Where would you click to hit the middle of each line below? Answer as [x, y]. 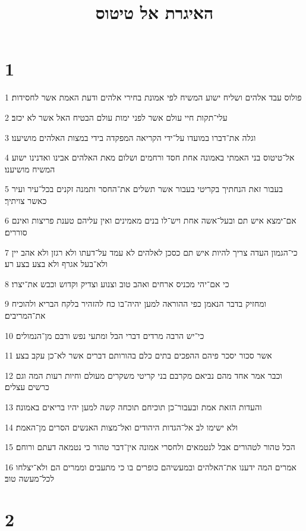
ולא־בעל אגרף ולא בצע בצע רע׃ [56, 264]
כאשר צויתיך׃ [26, 200]
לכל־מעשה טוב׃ [29, 478]
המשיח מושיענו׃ [30, 169]
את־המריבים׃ [25, 315]
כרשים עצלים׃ [27, 387]
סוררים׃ [16, 232]
